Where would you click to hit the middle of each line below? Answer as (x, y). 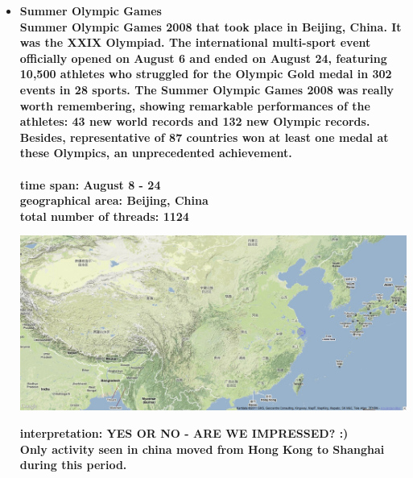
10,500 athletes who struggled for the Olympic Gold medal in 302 (206, 74)
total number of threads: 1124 (104, 216)
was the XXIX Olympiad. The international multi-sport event (195, 42)
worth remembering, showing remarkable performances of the (195, 105)
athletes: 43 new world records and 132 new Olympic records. (195, 121)
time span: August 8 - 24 (90, 184)
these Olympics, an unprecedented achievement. (156, 153)
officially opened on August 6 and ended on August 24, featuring (203, 58)
